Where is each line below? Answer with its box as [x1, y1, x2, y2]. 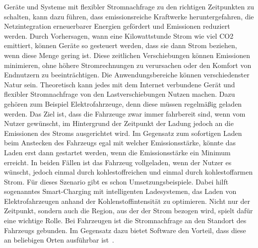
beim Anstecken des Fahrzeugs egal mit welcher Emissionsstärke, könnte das [4, 137, 236, 148]
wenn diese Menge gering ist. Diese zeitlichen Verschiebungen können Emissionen [4, 50, 250, 60]
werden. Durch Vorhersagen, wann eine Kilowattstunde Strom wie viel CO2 [4, 30, 234, 41]
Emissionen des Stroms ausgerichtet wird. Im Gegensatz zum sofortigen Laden [4, 127, 242, 138]
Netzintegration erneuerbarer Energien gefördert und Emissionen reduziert [4, 21, 230, 31]
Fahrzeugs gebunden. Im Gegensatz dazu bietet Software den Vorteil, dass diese [4, 225, 246, 235]
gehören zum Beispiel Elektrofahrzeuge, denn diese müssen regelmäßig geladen [4, 98, 242, 109]
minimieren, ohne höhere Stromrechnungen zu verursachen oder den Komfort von [4, 60, 252, 70]
